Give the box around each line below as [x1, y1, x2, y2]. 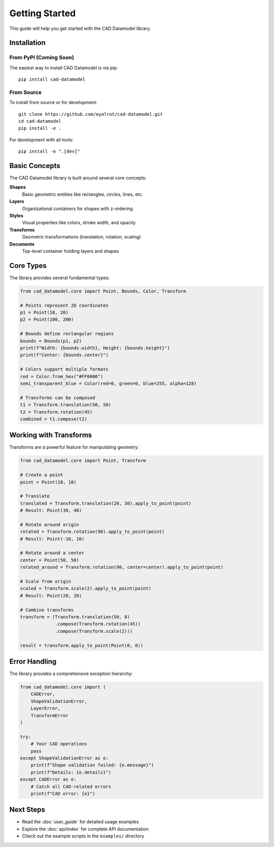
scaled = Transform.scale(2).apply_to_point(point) [20, 586, 152, 591]
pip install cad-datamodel [18, 77, 86, 82]
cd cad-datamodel [18, 118, 61, 124]
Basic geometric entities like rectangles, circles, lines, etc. [22, 191, 143, 197]
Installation [9, 39, 46, 47]
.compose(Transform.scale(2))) [55, 628, 133, 634]
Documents [9, 241, 35, 247]
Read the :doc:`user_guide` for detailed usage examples [22, 819, 139, 825]
